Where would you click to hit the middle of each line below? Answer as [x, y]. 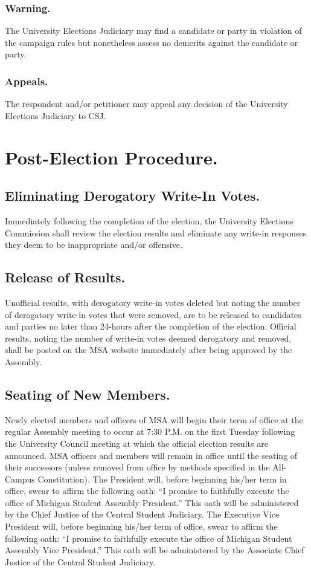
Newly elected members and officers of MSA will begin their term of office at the [154, 419]
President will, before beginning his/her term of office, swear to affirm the [141, 526]
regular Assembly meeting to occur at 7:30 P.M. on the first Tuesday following [150, 431]
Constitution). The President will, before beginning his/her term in [162, 479]
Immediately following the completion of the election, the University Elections [149, 220]
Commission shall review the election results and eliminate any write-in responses [156, 232]
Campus [20, 479]
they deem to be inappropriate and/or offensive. [94, 245]
